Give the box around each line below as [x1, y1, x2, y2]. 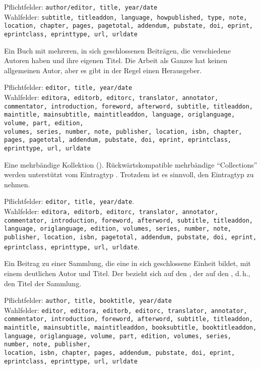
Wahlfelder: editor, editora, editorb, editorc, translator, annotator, [4, 304, 247, 315]
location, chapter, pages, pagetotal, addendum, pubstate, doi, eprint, [4, 22, 253, 30]
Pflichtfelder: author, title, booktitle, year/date [4, 295, 172, 305]
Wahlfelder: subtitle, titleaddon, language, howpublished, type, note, [4, 11, 247, 22]
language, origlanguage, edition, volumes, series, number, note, [4, 225, 232, 233]
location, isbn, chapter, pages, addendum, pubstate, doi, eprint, [4, 349, 235, 357]
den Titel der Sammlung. [4, 278, 82, 288]
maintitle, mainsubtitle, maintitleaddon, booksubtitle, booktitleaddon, [4, 324, 257, 332]
